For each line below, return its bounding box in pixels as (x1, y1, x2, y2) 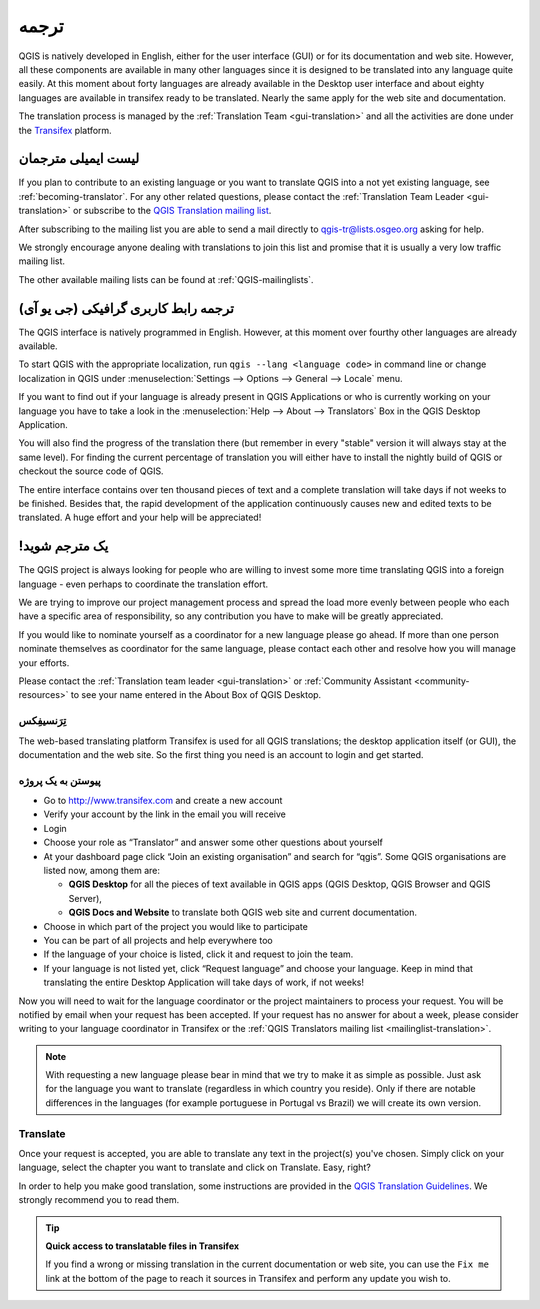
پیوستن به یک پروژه (18, 773, 102, 787)
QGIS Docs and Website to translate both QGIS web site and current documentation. (68, 906, 418, 919)
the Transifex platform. (18, 124, 112, 136)
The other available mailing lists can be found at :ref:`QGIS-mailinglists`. (18, 273, 314, 285)
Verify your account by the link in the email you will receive (43, 808, 287, 820)
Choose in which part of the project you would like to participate (43, 920, 309, 932)
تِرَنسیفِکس (18, 714, 67, 728)
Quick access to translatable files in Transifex (45, 1240, 240, 1252)
